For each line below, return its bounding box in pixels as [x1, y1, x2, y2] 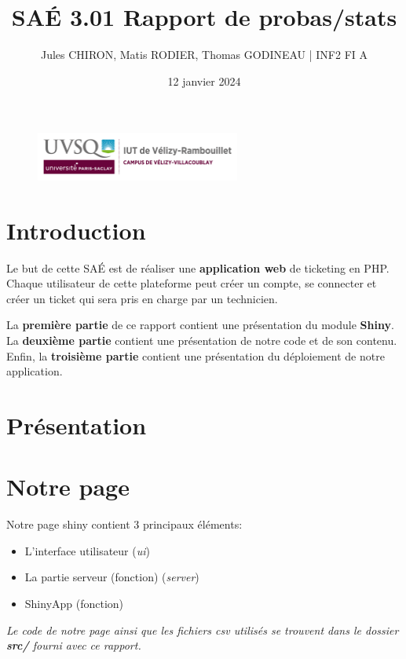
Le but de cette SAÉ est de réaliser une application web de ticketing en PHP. [6, 259, 390, 276]
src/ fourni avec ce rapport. [6, 637, 141, 654]
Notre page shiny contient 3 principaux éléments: [6, 516, 243, 533]
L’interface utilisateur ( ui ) [24, 542, 150, 558]
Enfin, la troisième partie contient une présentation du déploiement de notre [6, 347, 385, 364]
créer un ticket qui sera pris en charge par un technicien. [6, 290, 278, 306]
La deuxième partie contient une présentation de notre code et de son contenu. [6, 332, 397, 349]
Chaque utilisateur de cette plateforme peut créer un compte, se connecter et [6, 275, 377, 291]
